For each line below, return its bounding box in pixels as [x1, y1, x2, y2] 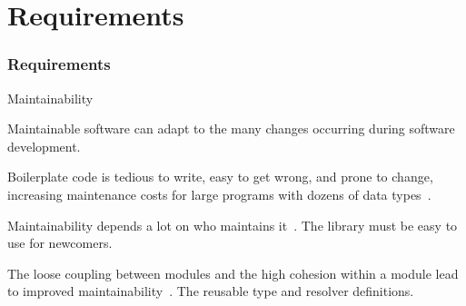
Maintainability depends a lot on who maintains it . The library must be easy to [7, 215, 458, 234]
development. [7, 136, 81, 155]
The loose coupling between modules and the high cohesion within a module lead [7, 263, 459, 282]
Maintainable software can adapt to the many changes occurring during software [7, 119, 455, 138]
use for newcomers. [7, 233, 113, 252]
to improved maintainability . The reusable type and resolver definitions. [7, 281, 414, 301]
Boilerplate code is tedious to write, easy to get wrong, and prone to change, [7, 167, 433, 186]
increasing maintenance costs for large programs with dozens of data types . [7, 184, 431, 203]
